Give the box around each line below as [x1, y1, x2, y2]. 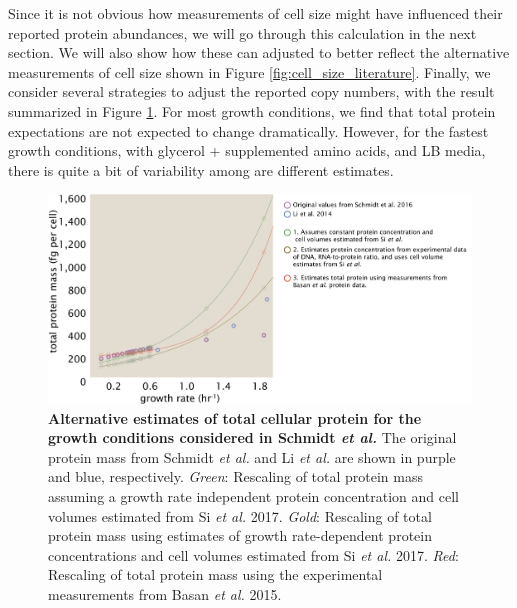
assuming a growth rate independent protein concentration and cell [48, 486, 459, 507]
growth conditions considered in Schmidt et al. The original [48, 427, 457, 448]
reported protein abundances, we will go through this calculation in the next [8, 22, 477, 43]
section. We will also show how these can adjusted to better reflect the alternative [8, 42, 510, 63]
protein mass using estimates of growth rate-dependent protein [48, 525, 432, 546]
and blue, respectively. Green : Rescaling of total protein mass [48, 466, 424, 487]
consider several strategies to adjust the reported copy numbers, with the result [8, 81, 495, 102]
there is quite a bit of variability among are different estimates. [8, 159, 394, 180]
